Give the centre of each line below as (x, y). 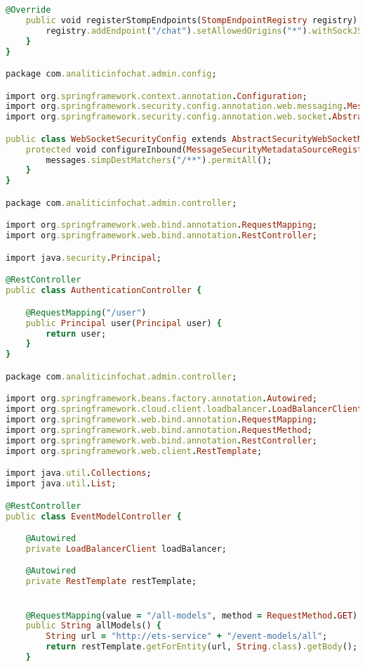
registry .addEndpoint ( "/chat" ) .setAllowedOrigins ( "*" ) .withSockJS (204, 31)
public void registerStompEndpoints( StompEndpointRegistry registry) (192, 20)
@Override (28, 10)
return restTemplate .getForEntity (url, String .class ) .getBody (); (202, 647)
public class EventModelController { (94, 516)
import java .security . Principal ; (84, 258)
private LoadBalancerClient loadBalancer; (126, 549)
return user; (76, 333)
